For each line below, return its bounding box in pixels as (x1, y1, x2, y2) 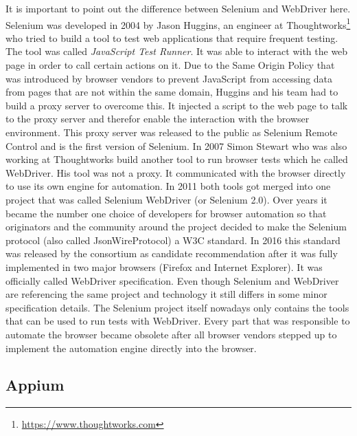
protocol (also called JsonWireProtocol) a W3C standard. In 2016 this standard (5, 232, 341, 247)
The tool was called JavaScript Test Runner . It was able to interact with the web (5, 44, 348, 58)
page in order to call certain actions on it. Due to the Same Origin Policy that (5, 58, 335, 72)
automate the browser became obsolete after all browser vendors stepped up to (5, 327, 337, 341)
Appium (5, 374, 65, 395)
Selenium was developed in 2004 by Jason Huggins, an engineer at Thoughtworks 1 (5, 15, 351, 32)
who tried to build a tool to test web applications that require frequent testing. (5, 30, 338, 45)
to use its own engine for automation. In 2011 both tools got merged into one (5, 179, 331, 193)
